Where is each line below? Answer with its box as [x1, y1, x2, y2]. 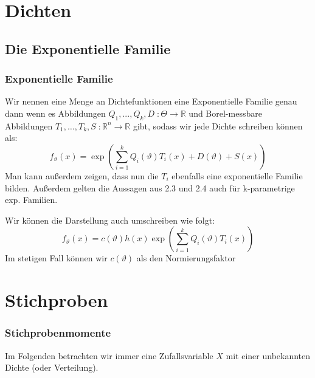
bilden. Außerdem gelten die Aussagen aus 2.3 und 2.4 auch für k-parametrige [5, 181, 295, 194]
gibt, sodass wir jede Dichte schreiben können [133, 119, 303, 132]
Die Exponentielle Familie [5, 39, 171, 58]
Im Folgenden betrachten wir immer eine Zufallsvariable [5, 349, 213, 362]
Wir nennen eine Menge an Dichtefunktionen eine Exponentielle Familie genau [5, 95, 297, 108]
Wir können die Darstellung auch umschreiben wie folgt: [5, 213, 215, 226]
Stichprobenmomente [5, 325, 111, 340]
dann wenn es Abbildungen [5, 106, 106, 119]
